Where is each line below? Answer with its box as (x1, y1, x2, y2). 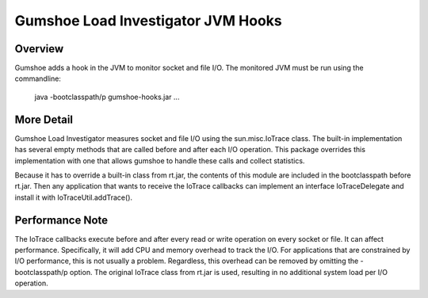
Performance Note (14, 213, 109, 227)
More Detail (14, 113, 74, 126)
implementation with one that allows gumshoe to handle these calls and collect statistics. (14, 155, 305, 166)
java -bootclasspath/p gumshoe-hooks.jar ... (34, 92, 180, 101)
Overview (14, 42, 64, 55)
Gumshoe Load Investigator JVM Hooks (14, 12, 283, 29)
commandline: (14, 74, 61, 83)
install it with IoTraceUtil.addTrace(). (14, 193, 133, 202)
